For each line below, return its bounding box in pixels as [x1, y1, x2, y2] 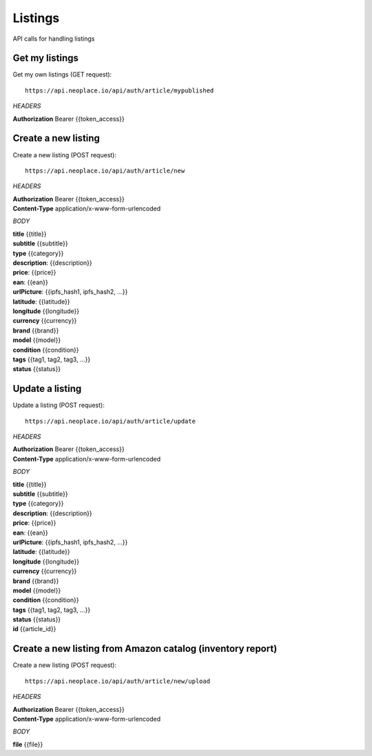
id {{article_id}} [12, 625, 56, 633]
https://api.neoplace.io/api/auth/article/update [25, 417, 196, 425]
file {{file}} [12, 740, 43, 748]
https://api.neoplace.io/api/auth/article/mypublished [25, 86, 214, 94]
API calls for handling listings [12, 34, 95, 43]
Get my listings [12, 52, 79, 64]
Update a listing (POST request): [12, 401, 105, 410]
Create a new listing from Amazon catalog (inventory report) [12, 643, 278, 655]
